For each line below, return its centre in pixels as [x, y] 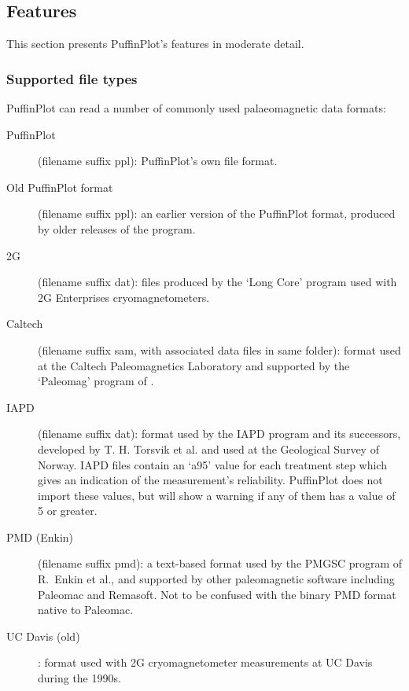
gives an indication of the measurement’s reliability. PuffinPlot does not [210, 480]
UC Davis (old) [43, 636]
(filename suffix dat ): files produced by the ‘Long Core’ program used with [217, 282]
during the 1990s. [79, 678]
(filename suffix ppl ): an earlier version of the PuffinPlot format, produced [217, 213]
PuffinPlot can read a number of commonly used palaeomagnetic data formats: [196, 108]
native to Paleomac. [86, 610]
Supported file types [72, 78]
